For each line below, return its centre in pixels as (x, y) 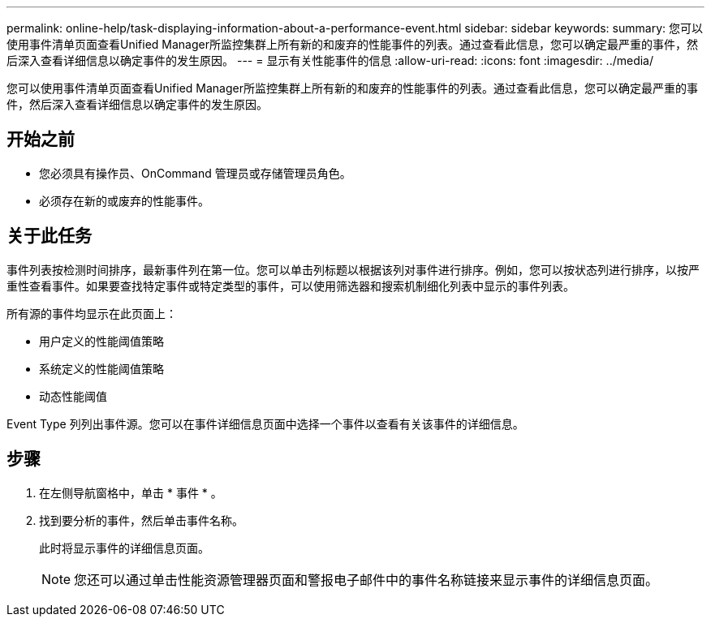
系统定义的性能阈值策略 (101, 368)
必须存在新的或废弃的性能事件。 (124, 200)
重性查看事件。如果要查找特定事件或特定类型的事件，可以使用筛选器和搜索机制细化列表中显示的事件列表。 (291, 286)
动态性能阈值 (73, 396)
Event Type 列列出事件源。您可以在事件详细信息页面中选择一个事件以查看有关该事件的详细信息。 (265, 423)
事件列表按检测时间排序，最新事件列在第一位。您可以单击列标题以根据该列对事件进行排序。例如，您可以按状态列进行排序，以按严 (353, 269)
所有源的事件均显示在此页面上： (92, 313)
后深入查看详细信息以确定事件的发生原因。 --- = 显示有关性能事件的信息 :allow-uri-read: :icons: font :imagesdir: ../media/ (330, 60)
